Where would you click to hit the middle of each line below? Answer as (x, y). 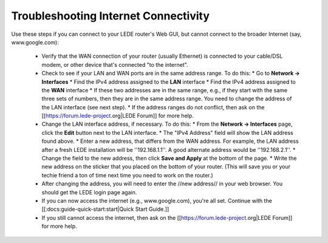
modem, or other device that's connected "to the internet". (115, 64)
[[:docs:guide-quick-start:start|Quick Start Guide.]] (105, 209)
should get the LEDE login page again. (89, 192)
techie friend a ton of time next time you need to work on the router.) (128, 175)
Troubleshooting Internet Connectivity (110, 16)
